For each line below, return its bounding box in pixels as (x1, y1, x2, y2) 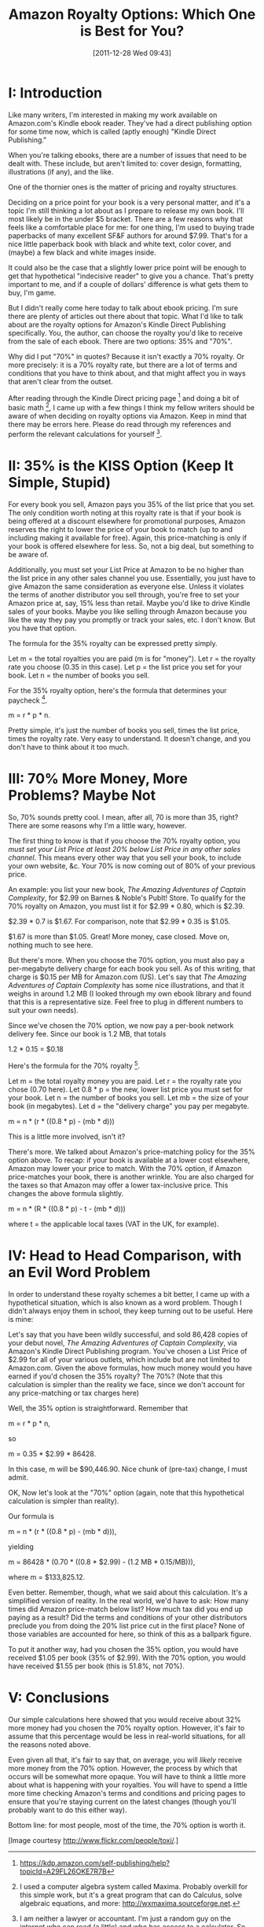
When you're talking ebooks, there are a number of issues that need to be (8, 150, 247, 160)
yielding (8, 1542, 34, 1551)
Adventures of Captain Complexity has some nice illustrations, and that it (8, 981, 245, 990)
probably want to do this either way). (8, 1805, 127, 1815)
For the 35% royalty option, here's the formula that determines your (8, 685, 227, 695)
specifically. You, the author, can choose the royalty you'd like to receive (8, 328, 244, 337)
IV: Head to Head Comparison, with (8, 1247, 242, 1264)
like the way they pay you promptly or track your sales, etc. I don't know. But (8, 615, 256, 624)
